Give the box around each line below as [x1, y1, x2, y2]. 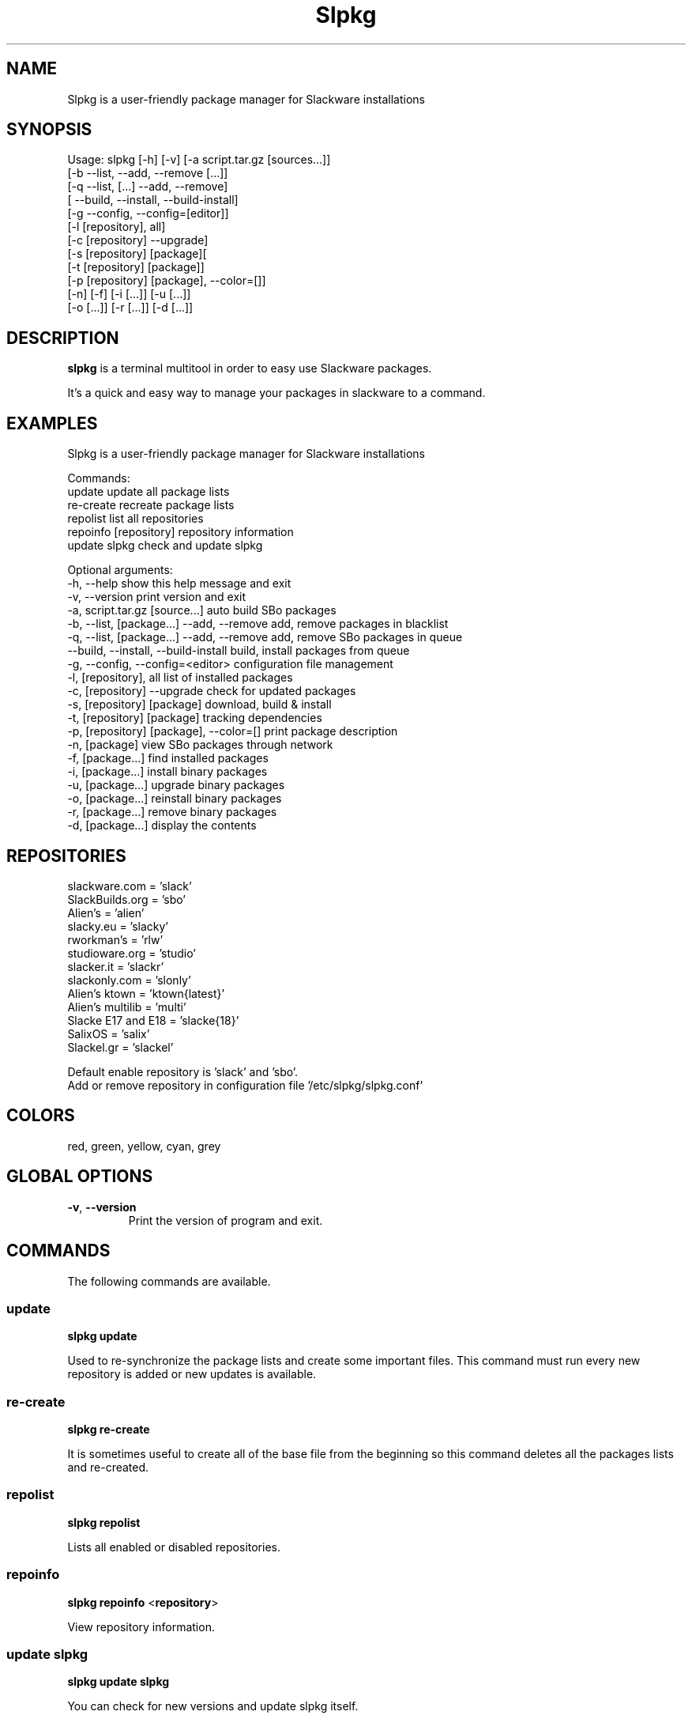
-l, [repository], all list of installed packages [67, 671, 293, 685]
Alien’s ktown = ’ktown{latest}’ [67, 986, 225, 1000]
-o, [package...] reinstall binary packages [67, 791, 282, 806]
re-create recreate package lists [67, 498, 235, 512]
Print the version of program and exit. [128, 1213, 323, 1227]
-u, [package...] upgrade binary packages [67, 778, 285, 792]
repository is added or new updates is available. [67, 1367, 317, 1381]
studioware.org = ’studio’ [67, 946, 196, 960]
